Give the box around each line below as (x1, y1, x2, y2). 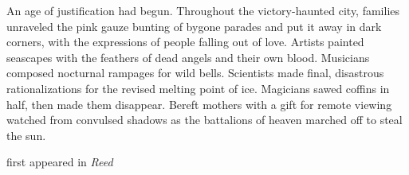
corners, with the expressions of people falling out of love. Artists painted (6, 33, 364, 50)
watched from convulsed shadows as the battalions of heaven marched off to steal (6, 111, 403, 128)
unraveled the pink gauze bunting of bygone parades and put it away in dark (6, 17, 382, 34)
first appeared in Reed (6, 154, 113, 170)
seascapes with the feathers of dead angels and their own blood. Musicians (6, 49, 370, 65)
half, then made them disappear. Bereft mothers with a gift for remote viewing (6, 95, 392, 112)
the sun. (6, 126, 46, 143)
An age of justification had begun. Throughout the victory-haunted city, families (6, 2, 400, 18)
